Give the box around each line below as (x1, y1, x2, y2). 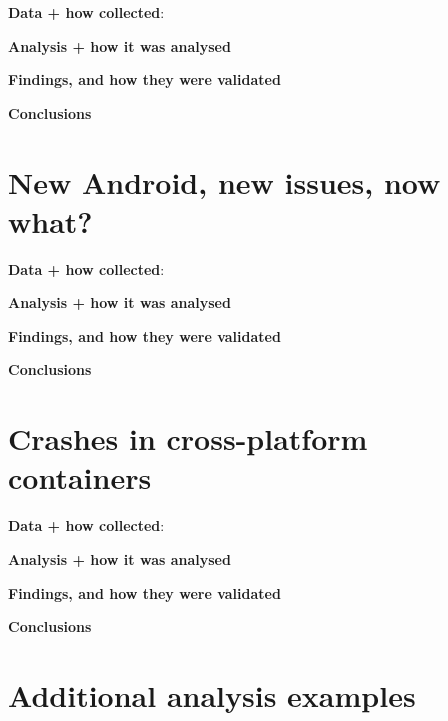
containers (8, 457, 152, 498)
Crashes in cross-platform (8, 418, 368, 459)
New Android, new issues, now (8, 161, 441, 202)
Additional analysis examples (8, 674, 416, 715)
